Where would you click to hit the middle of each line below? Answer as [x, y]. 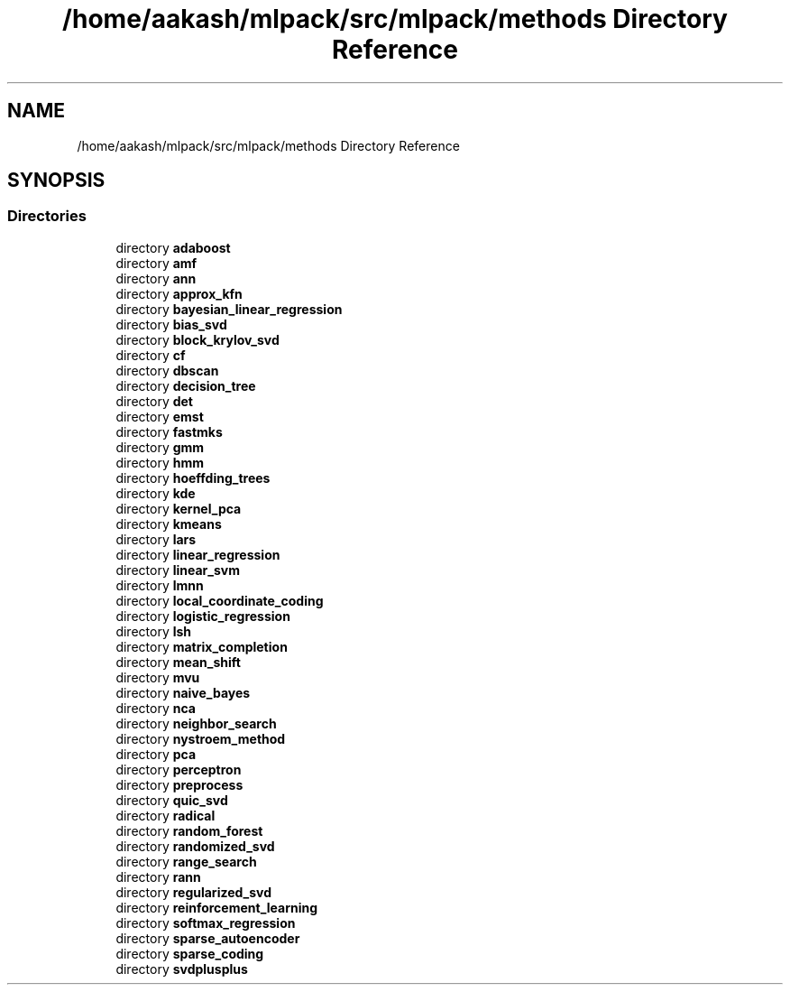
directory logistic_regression [203, 616]
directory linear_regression [198, 554]
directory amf [156, 263]
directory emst [160, 416]
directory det [154, 401]
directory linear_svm [178, 570]
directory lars [156, 539]
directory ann [156, 278]
